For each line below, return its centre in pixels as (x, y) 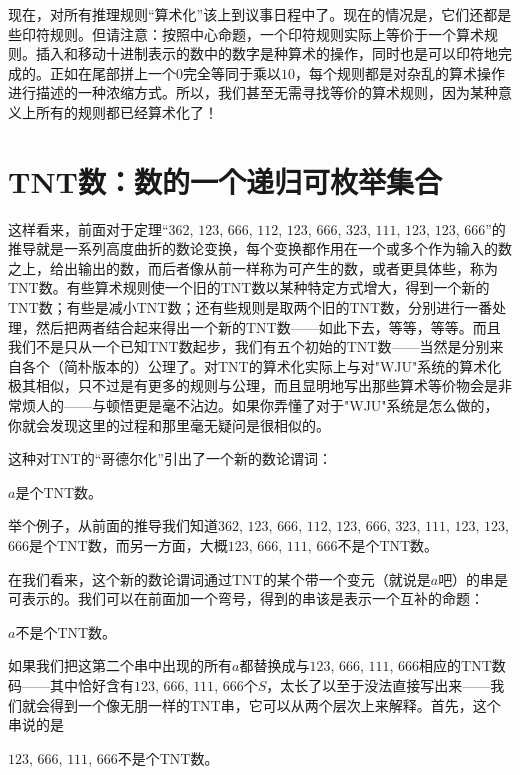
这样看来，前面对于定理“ (88, 228)
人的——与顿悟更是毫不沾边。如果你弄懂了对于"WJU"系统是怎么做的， (267, 405)
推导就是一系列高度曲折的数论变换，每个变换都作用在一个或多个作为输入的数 (260, 248)
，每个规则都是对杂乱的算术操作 (400, 72)
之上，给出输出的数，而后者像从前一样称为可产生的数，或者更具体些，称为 (253, 267)
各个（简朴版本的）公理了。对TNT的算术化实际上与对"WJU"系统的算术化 (261, 365)
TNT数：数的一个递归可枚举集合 (225, 180)
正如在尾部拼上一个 (112, 72)
